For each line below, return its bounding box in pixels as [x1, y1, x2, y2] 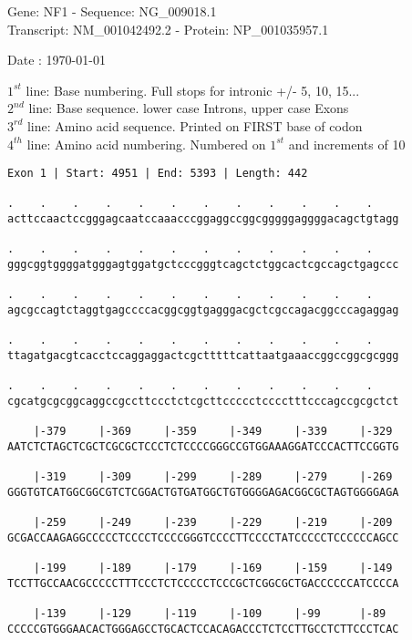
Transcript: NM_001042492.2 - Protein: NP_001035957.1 [7, 19, 329, 38]
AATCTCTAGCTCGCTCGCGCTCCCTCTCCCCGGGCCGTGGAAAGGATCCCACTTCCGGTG [7, 439, 399, 453]
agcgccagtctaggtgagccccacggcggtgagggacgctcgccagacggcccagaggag [7, 304, 399, 317]
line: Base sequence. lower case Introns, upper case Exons [28, 98, 349, 118]
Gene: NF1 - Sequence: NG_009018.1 [7, 2, 217, 20]
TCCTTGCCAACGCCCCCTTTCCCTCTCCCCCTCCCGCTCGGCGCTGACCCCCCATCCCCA [7, 576, 399, 590]
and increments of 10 [288, 134, 406, 153]
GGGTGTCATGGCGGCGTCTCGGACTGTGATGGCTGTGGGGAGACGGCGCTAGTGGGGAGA [7, 485, 399, 499]
